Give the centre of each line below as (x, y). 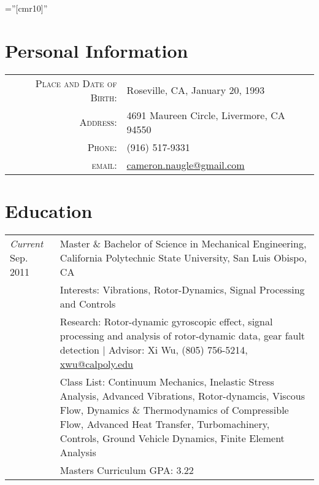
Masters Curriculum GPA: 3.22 (127, 470)
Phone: (102, 147)
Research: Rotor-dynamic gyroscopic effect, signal (166, 321)
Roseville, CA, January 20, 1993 (196, 90)
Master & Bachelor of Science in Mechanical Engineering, (183, 243)
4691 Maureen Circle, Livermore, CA (206, 115)
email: (104, 165)
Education (49, 210)
